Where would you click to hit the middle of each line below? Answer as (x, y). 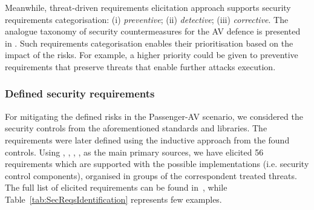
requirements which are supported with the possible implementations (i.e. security (157, 164)
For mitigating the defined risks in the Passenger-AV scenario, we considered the (154, 116)
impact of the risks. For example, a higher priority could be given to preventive (152, 55)
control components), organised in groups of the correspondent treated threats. (151, 175)
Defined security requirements (80, 94)
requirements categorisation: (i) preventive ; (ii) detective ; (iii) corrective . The (147, 19)
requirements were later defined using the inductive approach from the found (147, 139)
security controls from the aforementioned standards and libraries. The (136, 128)
